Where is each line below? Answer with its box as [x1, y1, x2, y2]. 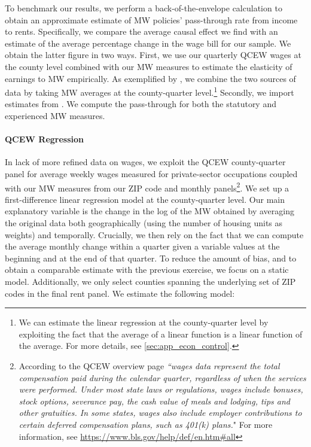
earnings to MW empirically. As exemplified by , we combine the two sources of [5, 72, 296, 84]
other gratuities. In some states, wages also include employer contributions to [19, 406, 302, 419]
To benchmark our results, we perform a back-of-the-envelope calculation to [5, 2, 282, 14]
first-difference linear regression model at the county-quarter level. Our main [5, 193, 285, 205]
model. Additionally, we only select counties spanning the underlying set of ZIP [5, 275, 296, 287]
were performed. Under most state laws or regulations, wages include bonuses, [19, 383, 303, 396]
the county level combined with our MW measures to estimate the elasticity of [5, 60, 292, 72]
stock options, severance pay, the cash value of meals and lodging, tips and [19, 394, 290, 407]
